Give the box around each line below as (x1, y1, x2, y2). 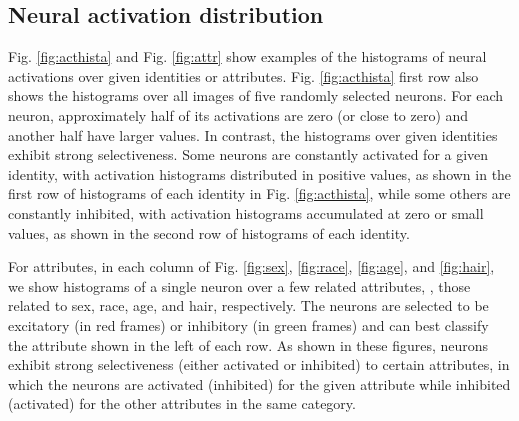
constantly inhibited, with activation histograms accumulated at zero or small (8, 202, 484, 223)
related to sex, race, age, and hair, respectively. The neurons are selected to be (8, 295, 489, 316)
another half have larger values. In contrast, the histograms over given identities (8, 124, 498, 145)
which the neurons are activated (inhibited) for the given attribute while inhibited (8, 373, 511, 394)
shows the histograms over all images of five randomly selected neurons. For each (8, 85, 504, 106)
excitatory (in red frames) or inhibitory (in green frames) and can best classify (8, 314, 489, 335)
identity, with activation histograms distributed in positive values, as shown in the (8, 163, 512, 184)
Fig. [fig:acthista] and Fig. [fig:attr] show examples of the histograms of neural (8, 46, 487, 67)
